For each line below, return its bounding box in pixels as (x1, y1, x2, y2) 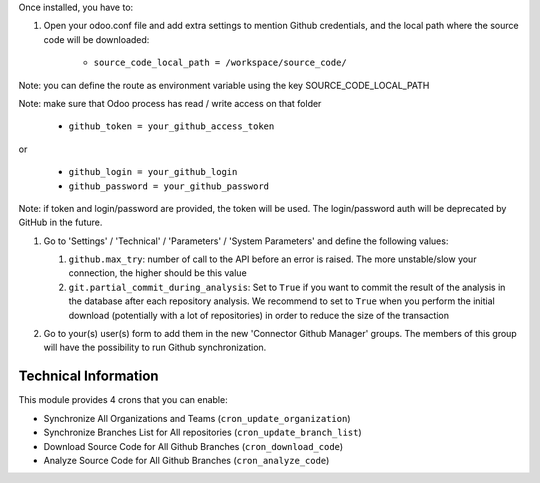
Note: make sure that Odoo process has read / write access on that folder (18, 97, 322, 109)
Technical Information (18, 368, 159, 385)
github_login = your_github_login (68, 166, 238, 178)
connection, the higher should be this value (68, 267, 247, 279)
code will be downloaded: (43, 33, 150, 45)
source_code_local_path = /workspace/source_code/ (93, 57, 347, 69)
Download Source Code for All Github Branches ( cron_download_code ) (43, 440, 344, 452)
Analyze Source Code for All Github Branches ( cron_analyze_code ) (43, 454, 330, 466)
